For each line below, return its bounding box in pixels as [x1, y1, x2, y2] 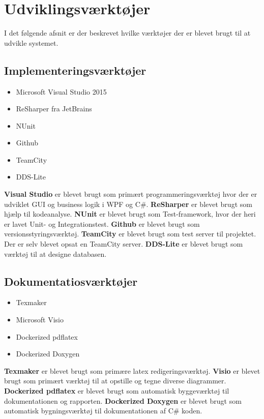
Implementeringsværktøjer [4, 62, 146, 78]
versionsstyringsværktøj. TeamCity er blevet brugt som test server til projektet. [4, 228, 256, 239]
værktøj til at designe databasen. [4, 248, 107, 259]
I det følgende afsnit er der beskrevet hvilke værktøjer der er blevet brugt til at [4, 27, 251, 38]
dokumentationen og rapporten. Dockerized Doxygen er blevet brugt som [4, 395, 242, 406]
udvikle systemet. [4, 37, 58, 48]
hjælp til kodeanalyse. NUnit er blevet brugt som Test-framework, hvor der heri [4, 208, 256, 219]
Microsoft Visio [16, 314, 64, 325]
